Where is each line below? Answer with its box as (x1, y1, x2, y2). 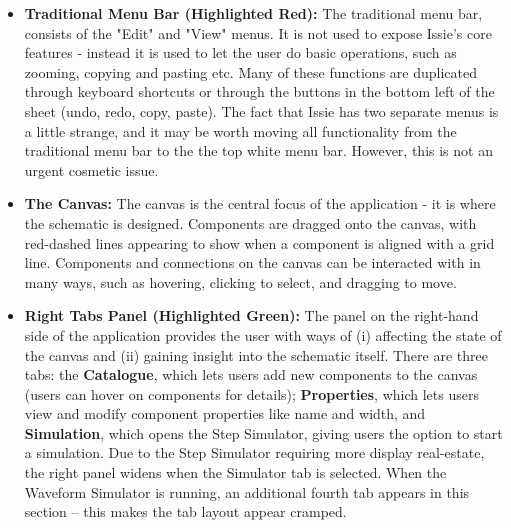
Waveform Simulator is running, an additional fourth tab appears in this (24, 481, 470, 502)
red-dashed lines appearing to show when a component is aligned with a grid (24, 232, 495, 253)
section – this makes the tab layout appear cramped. (24, 501, 347, 522)
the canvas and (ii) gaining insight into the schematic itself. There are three (24, 344, 488, 365)
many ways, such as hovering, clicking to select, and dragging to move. (24, 271, 457, 292)
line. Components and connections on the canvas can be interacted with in (24, 252, 481, 273)
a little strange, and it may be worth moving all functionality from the (24, 120, 457, 141)
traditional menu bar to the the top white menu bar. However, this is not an (24, 140, 493, 161)
